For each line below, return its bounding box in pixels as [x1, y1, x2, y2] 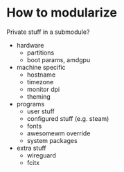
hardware [16, 41, 44, 49]
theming [26, 92, 51, 101]
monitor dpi [26, 85, 60, 93]
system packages [26, 136, 78, 144]
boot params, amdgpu [26, 55, 91, 64]
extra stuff [16, 144, 46, 152]
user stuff [26, 107, 55, 115]
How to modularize [6, 5, 117, 21]
